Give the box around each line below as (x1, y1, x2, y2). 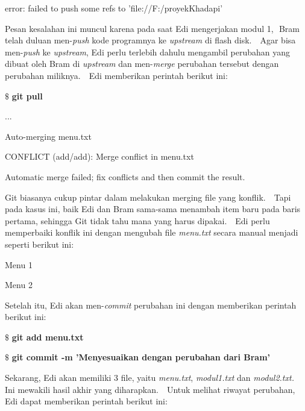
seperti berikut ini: (5, 237, 74, 250)
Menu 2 (5, 278, 33, 291)
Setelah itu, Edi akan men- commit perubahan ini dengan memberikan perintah (5, 298, 297, 311)
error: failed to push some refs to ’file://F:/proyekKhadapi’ (5, 2, 223, 14)
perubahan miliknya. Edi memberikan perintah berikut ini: (5, 69, 228, 81)
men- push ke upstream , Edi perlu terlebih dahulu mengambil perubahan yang (5, 45, 290, 58)
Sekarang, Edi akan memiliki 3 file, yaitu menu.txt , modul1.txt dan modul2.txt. (5, 371, 294, 384)
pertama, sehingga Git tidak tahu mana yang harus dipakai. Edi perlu (5, 214, 270, 227)
